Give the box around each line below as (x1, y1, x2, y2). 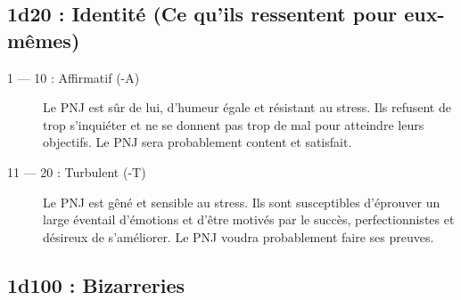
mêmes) (7, 26, 80, 53)
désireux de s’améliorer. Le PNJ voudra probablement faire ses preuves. (43, 227, 434, 246)
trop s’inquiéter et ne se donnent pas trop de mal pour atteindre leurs (43, 115, 424, 134)
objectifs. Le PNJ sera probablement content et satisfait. (43, 133, 352, 151)
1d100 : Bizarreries (7, 271, 185, 298)
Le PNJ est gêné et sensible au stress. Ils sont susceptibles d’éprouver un (43, 192, 440, 211)
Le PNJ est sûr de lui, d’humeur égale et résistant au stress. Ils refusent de (43, 98, 451, 117)
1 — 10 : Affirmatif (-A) (7, 68, 140, 86)
